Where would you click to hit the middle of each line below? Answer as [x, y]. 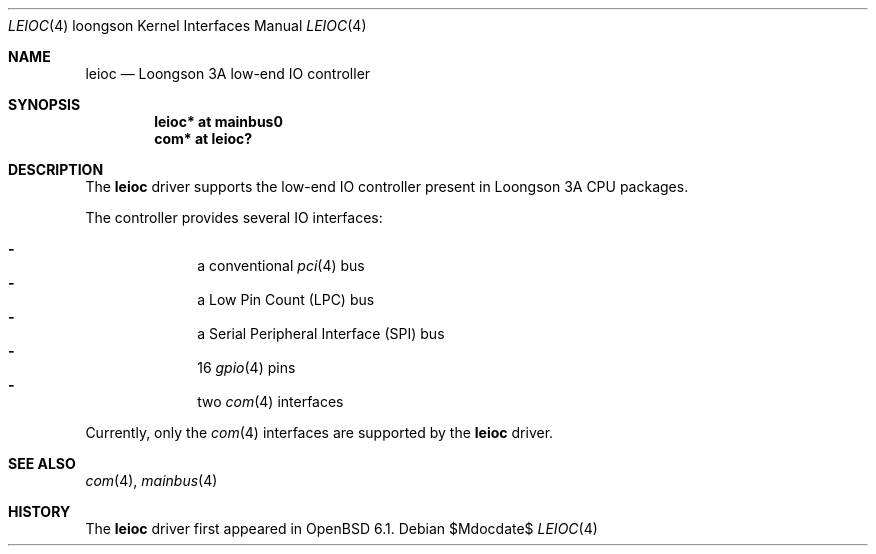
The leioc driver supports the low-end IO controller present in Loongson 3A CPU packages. [387, 186]
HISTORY [39, 511]
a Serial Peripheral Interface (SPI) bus [321, 333]
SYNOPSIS [44, 104]
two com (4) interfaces [270, 401]
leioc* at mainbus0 [218, 121]
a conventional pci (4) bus [281, 265]
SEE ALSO [42, 463]
